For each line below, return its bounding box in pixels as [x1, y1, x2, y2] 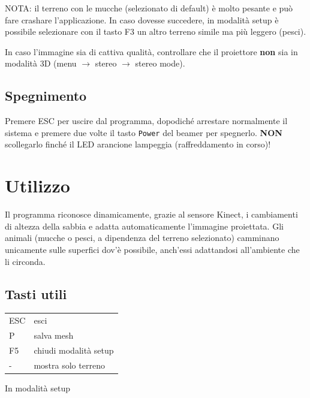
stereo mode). [135, 57, 185, 70]
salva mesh [34, 328, 74, 341]
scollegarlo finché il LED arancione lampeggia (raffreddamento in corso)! [5, 138, 271, 150]
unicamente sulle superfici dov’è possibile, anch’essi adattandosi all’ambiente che [5, 243, 300, 255]
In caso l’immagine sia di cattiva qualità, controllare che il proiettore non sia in [5, 45, 298, 58]
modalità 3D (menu [5, 57, 77, 70]
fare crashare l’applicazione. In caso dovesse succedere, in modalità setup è [5, 13, 279, 26]
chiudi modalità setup [34, 343, 114, 356]
